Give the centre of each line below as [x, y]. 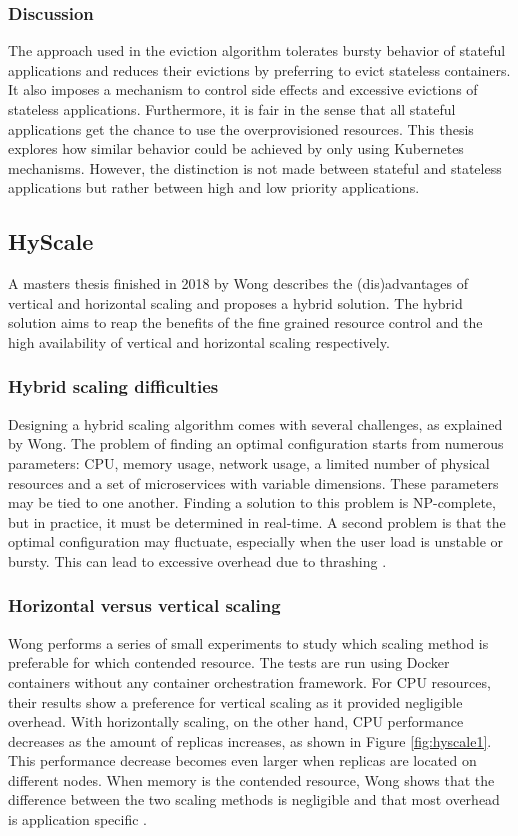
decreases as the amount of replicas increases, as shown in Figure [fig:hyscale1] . [250, 740]
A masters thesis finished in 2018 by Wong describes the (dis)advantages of [238, 283]
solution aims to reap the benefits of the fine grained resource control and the [245, 322]
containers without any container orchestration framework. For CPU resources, [249, 681]
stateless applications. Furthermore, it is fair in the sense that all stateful [232, 109]
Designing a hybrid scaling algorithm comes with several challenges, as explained [255, 423]
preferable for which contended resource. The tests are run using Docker [229, 662]
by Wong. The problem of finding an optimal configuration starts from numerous [256, 443]
